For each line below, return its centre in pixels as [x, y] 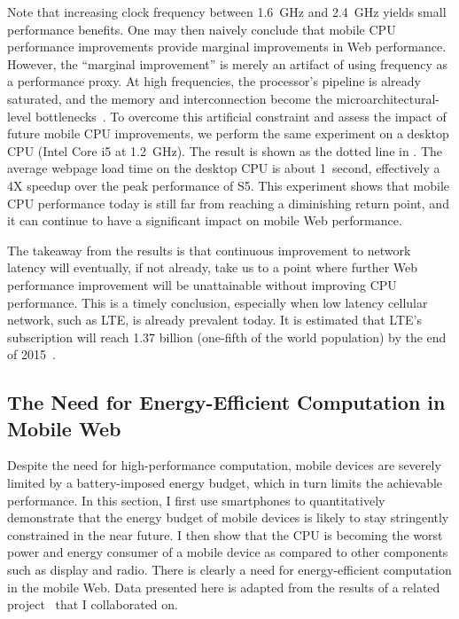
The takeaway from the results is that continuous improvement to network [209, 250]
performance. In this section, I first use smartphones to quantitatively [196, 500]
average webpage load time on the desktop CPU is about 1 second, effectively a [224, 168]
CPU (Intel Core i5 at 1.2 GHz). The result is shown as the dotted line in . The [225, 150]
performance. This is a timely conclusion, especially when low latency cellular [218, 302]
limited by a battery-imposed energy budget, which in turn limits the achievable [225, 483]
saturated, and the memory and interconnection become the [170, 98]
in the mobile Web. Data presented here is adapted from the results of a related [224, 587]
